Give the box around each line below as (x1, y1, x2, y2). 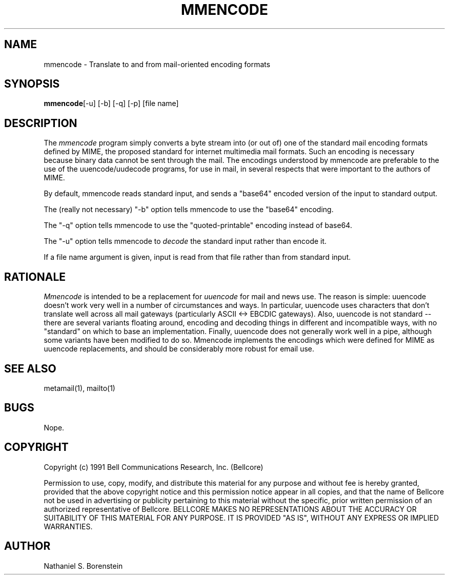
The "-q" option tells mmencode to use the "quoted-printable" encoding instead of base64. (44, 221, 352, 230)
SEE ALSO (4, 362, 56, 375)
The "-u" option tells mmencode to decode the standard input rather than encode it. (44, 237, 327, 246)
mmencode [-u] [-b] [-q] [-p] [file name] (44, 99, 179, 108)
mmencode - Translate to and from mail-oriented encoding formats (44, 59, 271, 69)
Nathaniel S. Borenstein (44, 561, 123, 570)
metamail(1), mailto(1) (44, 383, 115, 392)
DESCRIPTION (4, 116, 77, 130)
